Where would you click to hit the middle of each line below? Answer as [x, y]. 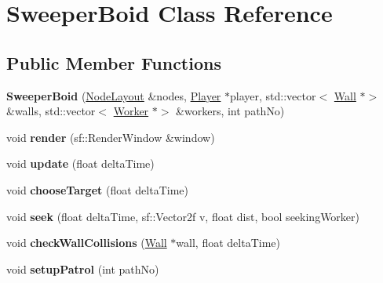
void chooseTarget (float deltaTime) [97, 189]
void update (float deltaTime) [80, 163]
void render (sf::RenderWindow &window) [111, 137]
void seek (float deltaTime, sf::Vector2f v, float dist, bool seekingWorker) [183, 216]
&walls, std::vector [51, 111]
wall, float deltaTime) [228, 243]
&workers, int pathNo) [230, 111]
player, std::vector [273, 95]
